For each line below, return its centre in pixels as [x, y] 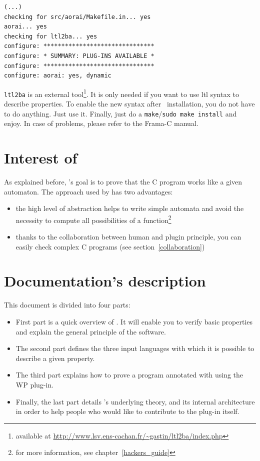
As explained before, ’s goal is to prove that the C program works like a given [123, 182]
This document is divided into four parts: [67, 305]
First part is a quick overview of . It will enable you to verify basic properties [134, 321]
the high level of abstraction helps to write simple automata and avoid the [130, 208]
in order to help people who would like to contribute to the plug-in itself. [127, 411]
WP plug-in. [35, 384]
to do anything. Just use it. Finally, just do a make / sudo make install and [120, 113]
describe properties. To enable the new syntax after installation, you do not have [129, 104]
